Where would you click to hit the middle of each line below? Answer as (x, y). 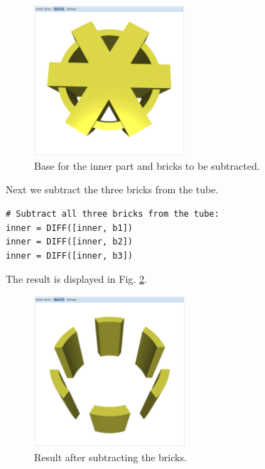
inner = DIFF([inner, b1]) (69, 228)
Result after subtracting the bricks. (110, 457)
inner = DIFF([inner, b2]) (69, 242)
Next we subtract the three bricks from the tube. (112, 189)
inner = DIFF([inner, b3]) (69, 255)
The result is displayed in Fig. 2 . (76, 279)
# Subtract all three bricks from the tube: (113, 214)
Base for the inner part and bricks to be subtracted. (147, 165)
